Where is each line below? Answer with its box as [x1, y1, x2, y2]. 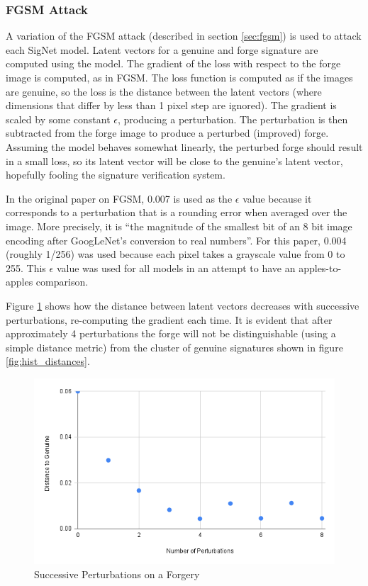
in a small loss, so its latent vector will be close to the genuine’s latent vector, [6, 153, 343, 168]
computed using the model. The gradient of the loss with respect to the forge [6, 56, 341, 71]
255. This [6, 260, 46, 275]
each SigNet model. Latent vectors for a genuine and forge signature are [6, 42, 318, 57]
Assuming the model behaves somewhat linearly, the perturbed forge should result [6, 139, 363, 154]
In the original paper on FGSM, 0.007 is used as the [6, 191, 233, 205]
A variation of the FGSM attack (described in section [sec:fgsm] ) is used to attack [6, 28, 362, 43]
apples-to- [299, 260, 342, 275]
